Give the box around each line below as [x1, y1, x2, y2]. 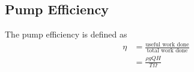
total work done [147, 48, 188, 54]
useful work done [145, 41, 189, 48]
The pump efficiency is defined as [5, 28, 127, 40]
